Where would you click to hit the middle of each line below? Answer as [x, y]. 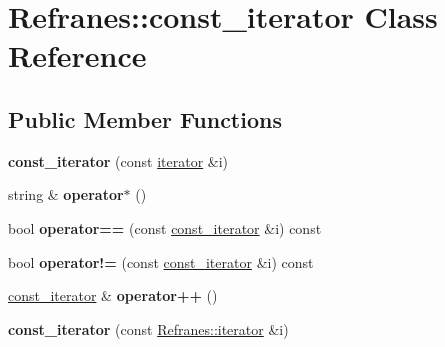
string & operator [66, 194]
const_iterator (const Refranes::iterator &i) [148, 328]
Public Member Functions [145, 118]
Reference [77, 55]
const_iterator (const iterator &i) [118, 160]
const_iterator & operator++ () [113, 295]
